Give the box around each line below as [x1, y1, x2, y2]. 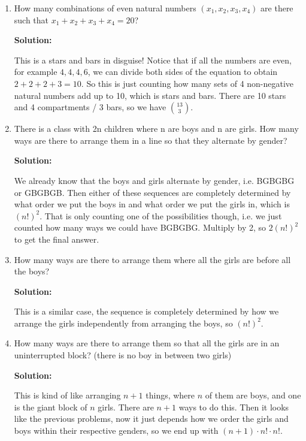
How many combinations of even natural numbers [14, 2, 196, 14]
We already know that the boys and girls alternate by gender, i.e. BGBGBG [14, 174, 295, 186]
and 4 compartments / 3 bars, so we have [14, 101, 166, 113]
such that [14, 13, 49, 26]
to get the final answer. [14, 232, 99, 245]
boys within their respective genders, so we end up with [14, 424, 219, 437]
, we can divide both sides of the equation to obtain [87, 65, 278, 78]
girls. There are [98, 400, 154, 413]
